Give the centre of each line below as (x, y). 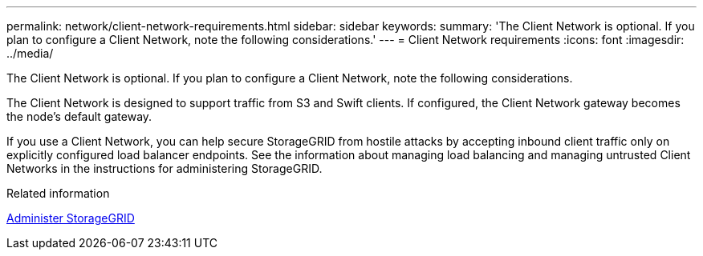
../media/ (30, 53)
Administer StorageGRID (71, 218)
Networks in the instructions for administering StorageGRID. (165, 168)
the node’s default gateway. (79, 116)
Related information (58, 193)
